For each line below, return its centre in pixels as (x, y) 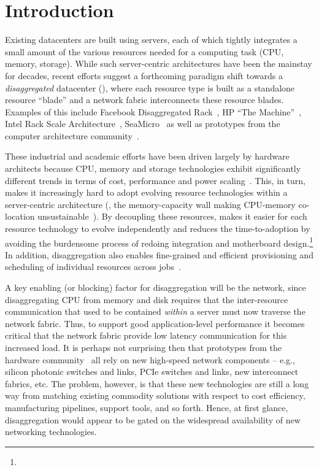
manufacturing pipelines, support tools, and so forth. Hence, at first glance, (147, 407)
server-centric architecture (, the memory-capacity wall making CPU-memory (150, 204)
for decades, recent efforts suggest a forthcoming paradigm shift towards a (144, 75)
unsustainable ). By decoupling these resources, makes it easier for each (172, 216)
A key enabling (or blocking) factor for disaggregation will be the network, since (156, 287)
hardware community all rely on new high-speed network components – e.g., (150, 359)
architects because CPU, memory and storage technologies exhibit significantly (153, 168)
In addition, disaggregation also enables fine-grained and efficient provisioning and (159, 254)
